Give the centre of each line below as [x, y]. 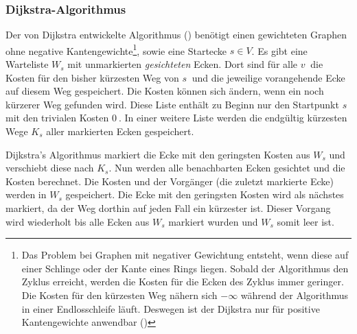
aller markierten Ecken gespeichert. [120, 131]
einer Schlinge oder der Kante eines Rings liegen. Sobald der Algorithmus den [185, 268]
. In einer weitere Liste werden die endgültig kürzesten [233, 118]
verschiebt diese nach [50, 168]
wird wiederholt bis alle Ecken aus [78, 221]
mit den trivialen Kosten [57, 118]
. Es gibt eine [279, 50]
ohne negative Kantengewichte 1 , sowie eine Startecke [116, 49]
